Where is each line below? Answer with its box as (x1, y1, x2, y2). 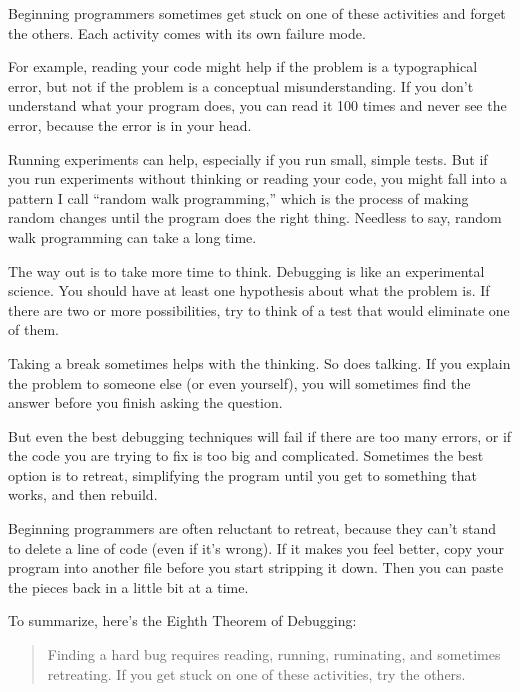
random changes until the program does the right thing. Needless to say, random (8, 207, 502, 228)
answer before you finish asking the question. (8, 392, 283, 413)
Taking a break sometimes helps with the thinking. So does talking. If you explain (8, 352, 511, 373)
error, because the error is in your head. (8, 114, 252, 135)
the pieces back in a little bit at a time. (8, 576, 249, 597)
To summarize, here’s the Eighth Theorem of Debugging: (8, 610, 357, 631)
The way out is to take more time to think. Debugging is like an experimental (8, 260, 485, 281)
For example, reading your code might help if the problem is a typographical (8, 56, 478, 77)
